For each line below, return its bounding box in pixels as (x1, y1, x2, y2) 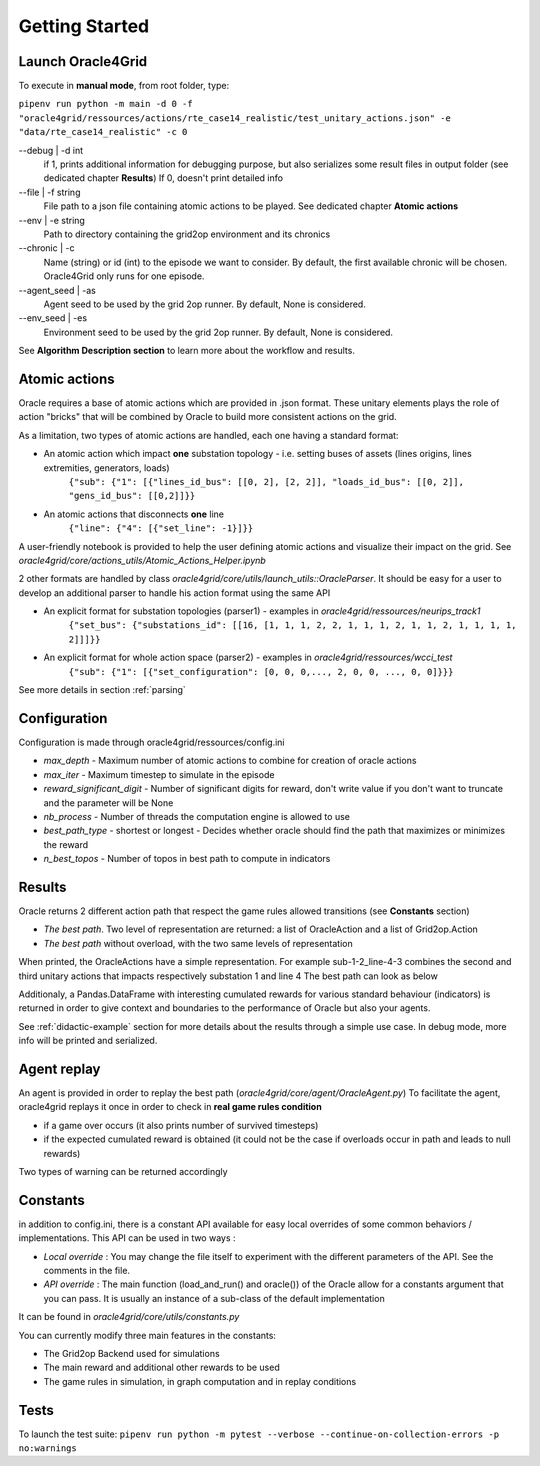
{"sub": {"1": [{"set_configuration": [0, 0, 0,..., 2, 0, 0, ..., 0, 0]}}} (68, 666, 454, 677)
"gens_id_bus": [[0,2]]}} (68, 490, 196, 502)
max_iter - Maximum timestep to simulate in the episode (43, 768, 275, 780)
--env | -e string (18, 214, 85, 226)
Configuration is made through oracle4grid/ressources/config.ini (18, 736, 285, 748)
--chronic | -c (18, 242, 75, 254)
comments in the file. (43, 1265, 130, 1277)
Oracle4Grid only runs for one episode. (43, 270, 205, 282)
